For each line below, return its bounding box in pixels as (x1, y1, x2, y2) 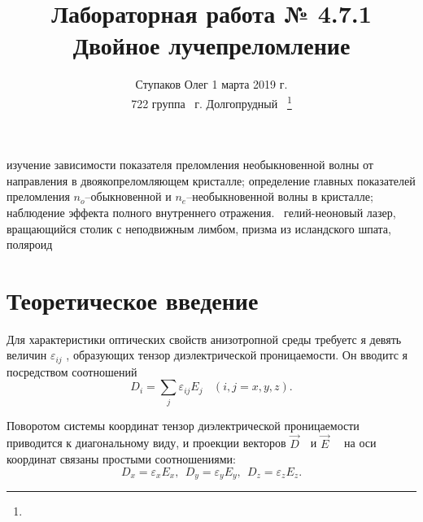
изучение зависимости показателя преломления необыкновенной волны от (7, 156, 373, 173)
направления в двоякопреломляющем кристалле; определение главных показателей (7, 172, 416, 189)
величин (7, 346, 47, 363)
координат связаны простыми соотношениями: (7, 450, 236, 468)
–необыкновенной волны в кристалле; (186, 188, 373, 205)
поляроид (7, 236, 53, 253)
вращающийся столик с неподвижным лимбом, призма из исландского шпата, (7, 220, 391, 237)
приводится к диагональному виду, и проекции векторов (7, 434, 286, 451)
